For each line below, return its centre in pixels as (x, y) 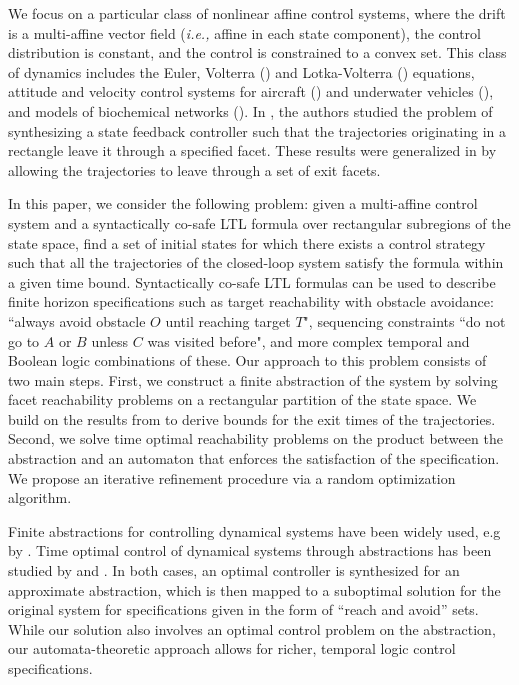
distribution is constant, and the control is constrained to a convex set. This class (257, 52)
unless (110, 340)
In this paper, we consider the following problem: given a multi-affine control (243, 203)
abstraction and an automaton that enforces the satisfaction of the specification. (254, 458)
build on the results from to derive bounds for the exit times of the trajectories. (252, 418)
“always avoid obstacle (77, 320)
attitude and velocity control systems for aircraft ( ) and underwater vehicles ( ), (251, 91)
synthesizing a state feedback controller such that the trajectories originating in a (257, 130)
